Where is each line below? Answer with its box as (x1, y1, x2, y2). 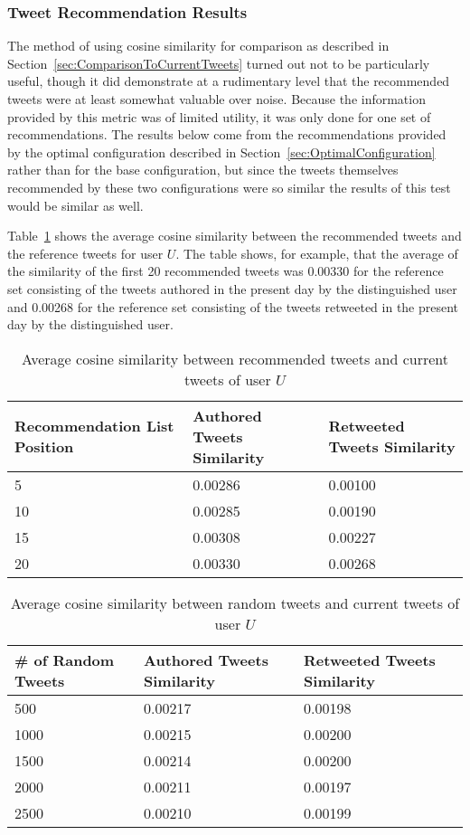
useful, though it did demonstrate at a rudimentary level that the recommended (7, 71, 450, 90)
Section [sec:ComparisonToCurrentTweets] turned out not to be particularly (7, 53, 430, 72)
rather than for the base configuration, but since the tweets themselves (7, 160, 399, 179)
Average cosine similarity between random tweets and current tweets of (10, 592, 460, 613)
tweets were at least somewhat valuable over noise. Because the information (7, 90, 426, 108)
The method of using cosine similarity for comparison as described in (7, 36, 390, 55)
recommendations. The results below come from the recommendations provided (7, 125, 446, 144)
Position (14, 436, 74, 458)
